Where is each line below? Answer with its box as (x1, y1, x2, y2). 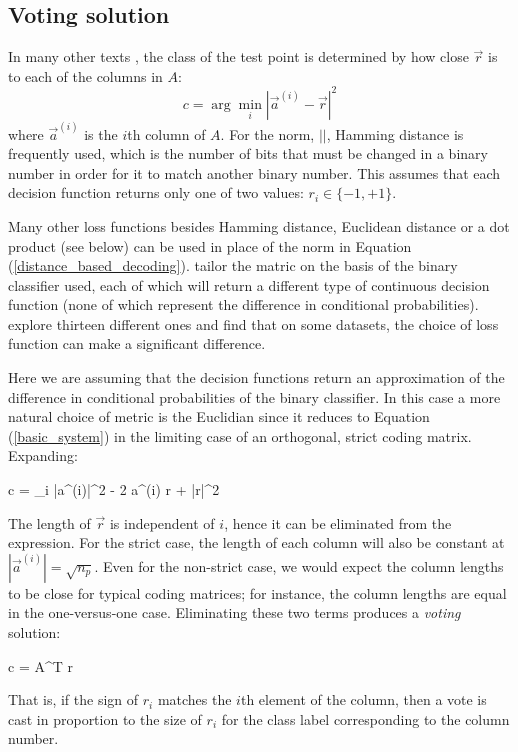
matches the (157, 689, 232, 710)
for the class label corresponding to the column (221, 708, 510, 729)
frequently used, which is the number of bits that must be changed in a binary (8, 143, 488, 164)
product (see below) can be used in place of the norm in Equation (8, 235, 412, 256)
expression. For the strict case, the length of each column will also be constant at (8, 532, 505, 553)
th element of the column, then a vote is (240, 689, 487, 710)
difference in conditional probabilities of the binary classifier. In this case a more (8, 386, 501, 407)
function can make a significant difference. (8, 333, 266, 354)
